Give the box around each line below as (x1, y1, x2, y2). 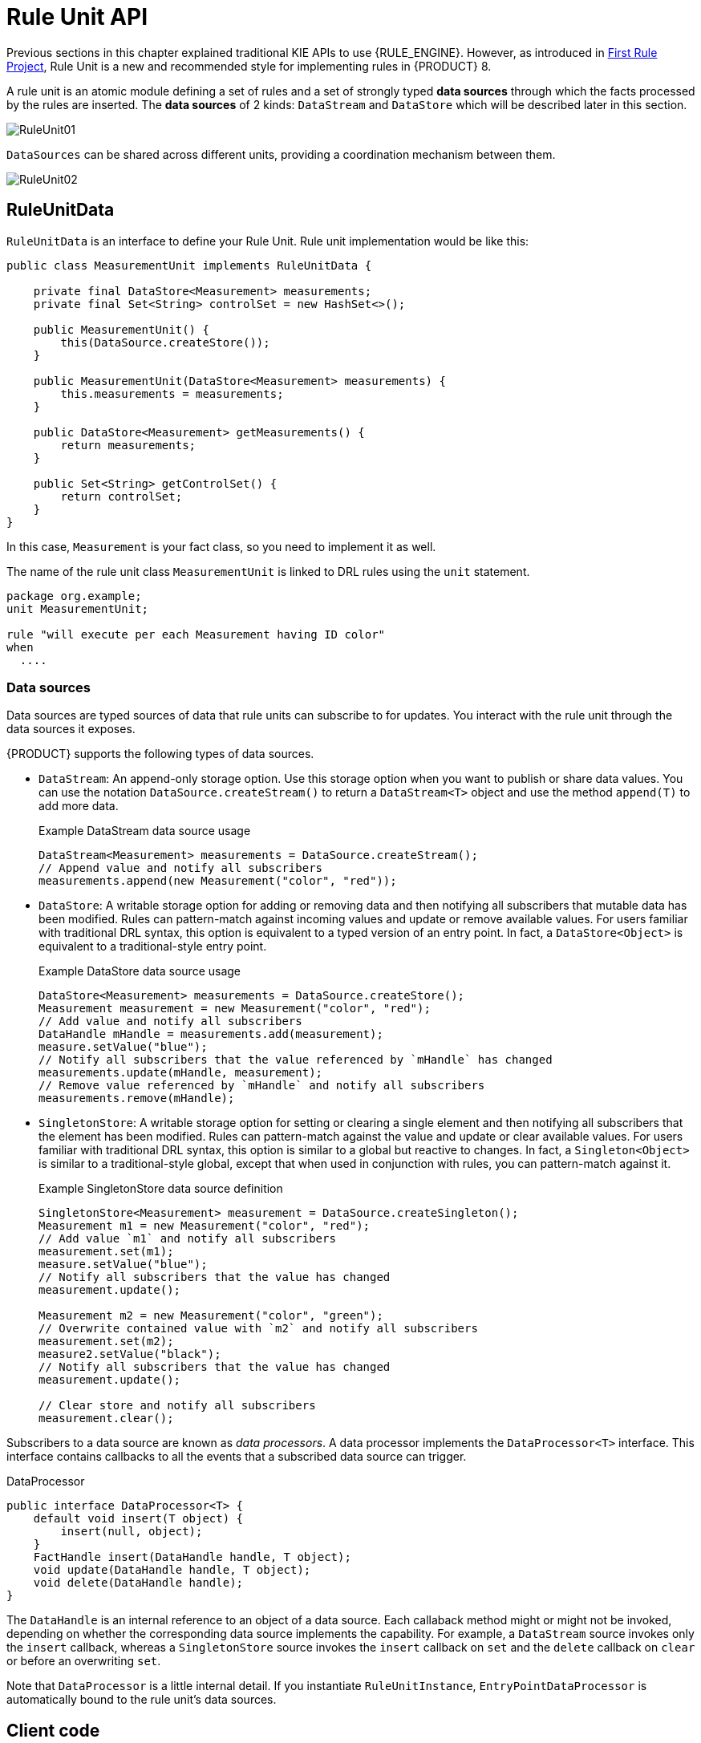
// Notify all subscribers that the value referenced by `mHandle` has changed (38, 1053, 553, 1067)
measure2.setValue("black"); (38, 1348, 221, 1361)
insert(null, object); (60, 1525, 203, 1538)
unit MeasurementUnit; (6, 602, 149, 615)
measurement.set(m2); (38, 1335, 174, 1348)
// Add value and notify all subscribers (38, 1015, 302, 1028)
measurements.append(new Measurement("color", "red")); (38, 874, 397, 888)
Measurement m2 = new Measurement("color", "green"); (38, 1309, 383, 1323)
